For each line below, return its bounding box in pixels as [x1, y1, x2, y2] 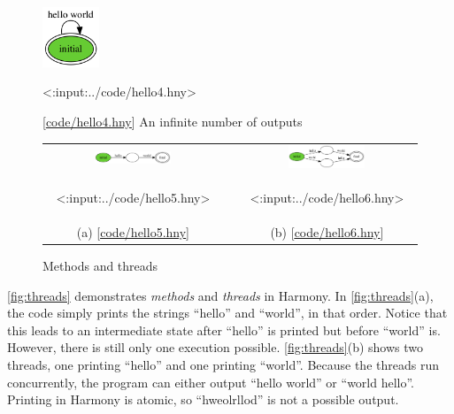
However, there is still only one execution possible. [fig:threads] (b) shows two [7, 338, 424, 356]
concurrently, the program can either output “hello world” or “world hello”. [7, 372, 415, 391]
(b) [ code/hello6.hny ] [270, 222, 384, 241]
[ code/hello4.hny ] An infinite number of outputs [42, 111, 303, 130]
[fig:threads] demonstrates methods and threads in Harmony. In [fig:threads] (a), [7, 286, 434, 304]
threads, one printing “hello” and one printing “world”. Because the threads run [7, 356, 439, 374]
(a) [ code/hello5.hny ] [76, 222, 189, 241]
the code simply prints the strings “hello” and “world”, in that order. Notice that [7, 303, 448, 322]
